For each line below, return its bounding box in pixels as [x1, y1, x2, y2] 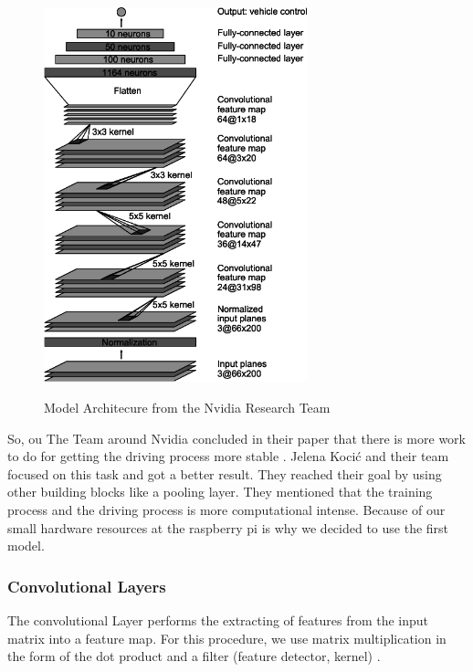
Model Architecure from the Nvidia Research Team [44, 397, 331, 416]
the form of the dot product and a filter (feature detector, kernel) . [7, 646, 381, 666]
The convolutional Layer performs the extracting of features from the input [7, 610, 429, 629]
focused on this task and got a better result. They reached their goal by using [7, 464, 442, 483]
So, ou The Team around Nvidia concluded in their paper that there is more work [7, 428, 466, 447]
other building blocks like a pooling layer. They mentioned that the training [7, 482, 433, 501]
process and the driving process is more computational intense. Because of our [7, 499, 446, 519]
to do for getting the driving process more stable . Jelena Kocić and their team [7, 446, 449, 466]
